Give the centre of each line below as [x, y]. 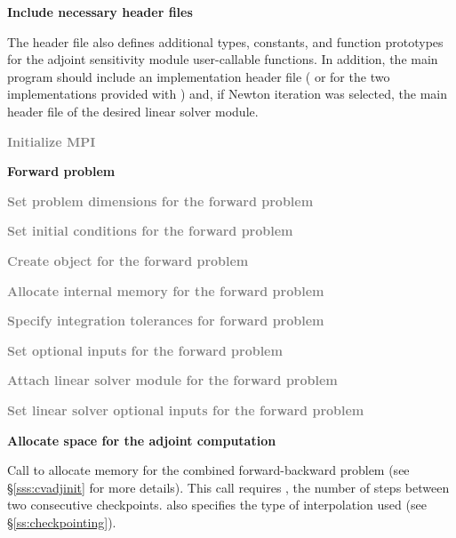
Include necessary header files [100, 12]
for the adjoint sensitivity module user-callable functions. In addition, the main [223, 59]
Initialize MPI [52, 141]
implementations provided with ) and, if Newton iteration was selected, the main [227, 94]
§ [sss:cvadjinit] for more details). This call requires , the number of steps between [228, 487]
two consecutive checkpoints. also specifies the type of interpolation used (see [217, 505]
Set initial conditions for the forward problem [150, 231]
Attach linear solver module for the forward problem [172, 380]
